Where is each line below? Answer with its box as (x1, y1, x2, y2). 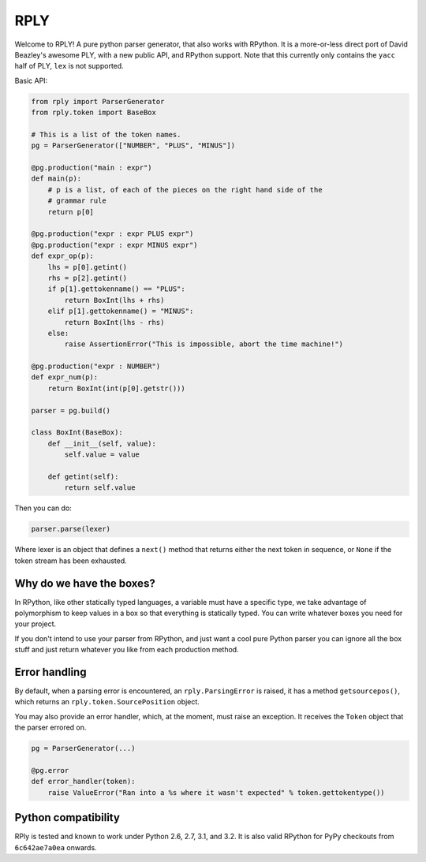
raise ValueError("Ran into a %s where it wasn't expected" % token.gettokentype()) (47, 788, 386, 797)
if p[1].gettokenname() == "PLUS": (47, 285, 185, 293)
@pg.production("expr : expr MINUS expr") (31, 241, 198, 249)
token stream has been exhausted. (14, 556, 128, 565)
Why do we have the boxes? (14, 577, 155, 590)
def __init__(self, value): (47, 438, 157, 448)
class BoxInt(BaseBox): (31, 428, 124, 437)
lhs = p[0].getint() (47, 263, 128, 271)
